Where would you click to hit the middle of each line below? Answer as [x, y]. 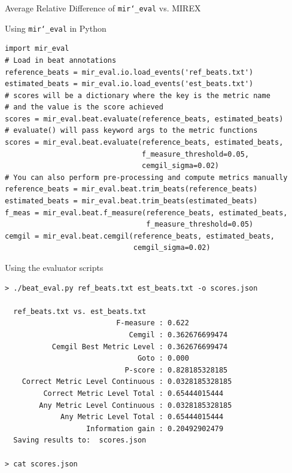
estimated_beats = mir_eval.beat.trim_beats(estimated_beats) [131, 201]
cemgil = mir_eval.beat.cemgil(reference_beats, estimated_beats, [140, 236]
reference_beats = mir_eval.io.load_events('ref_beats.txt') [129, 72]
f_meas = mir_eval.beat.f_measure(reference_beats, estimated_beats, [146, 213]
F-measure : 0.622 [153, 323]
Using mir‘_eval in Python [56, 28]
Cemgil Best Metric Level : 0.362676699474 [140, 347]
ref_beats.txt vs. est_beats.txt [80, 311]
